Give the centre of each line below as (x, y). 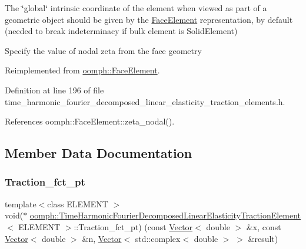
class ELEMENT (78, 203)
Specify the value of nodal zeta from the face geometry (103, 50)
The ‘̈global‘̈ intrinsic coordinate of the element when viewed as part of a (136, 8)
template (21, 203)
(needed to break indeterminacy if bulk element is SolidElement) (121, 31)
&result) (263, 238)
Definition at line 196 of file (54, 90)
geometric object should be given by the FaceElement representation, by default (149, 19)
